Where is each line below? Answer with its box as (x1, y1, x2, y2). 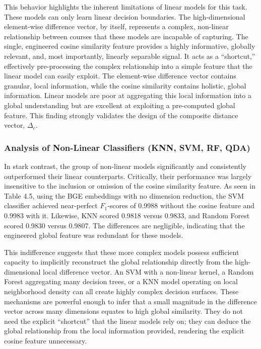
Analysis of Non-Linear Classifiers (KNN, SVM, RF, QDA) (4, 141, 250, 153)
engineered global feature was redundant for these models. (4, 230, 183, 240)
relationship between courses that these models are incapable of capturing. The (4, 31, 248, 41)
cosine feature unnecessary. (4, 335, 87, 346)
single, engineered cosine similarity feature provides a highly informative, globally (4, 41, 255, 51)
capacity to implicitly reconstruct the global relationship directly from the (4, 256, 233, 267)
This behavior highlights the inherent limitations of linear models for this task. (4, 2, 247, 12)
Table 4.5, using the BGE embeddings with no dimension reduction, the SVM (4, 190, 244, 201)
